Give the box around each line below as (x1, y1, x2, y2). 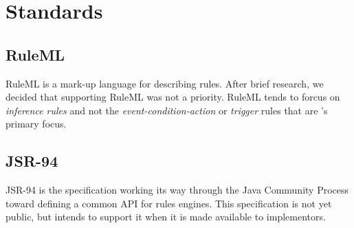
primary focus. (5, 116, 67, 131)
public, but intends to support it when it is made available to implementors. (5, 209, 326, 224)
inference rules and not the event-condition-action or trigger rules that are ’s (5, 103, 328, 117)
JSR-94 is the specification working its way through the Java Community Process (5, 183, 349, 197)
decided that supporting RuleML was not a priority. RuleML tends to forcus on (5, 90, 340, 104)
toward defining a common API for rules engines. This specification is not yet (5, 196, 332, 210)
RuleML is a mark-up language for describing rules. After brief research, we (5, 76, 324, 90)
